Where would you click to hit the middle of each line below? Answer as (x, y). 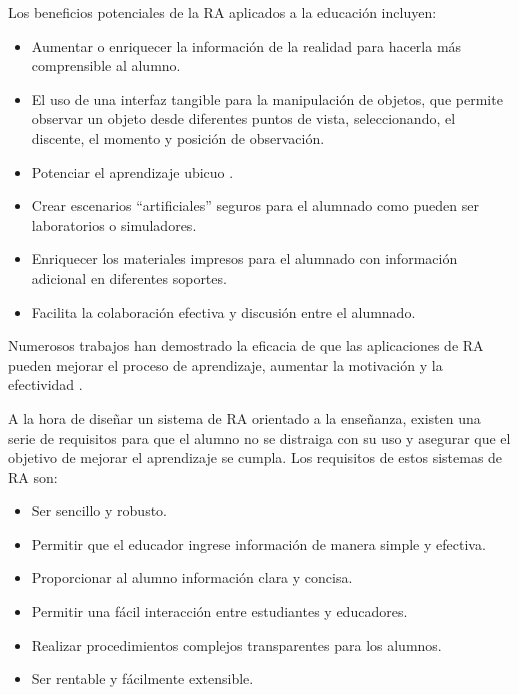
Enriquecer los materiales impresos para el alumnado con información (244, 258)
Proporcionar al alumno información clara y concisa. (192, 577)
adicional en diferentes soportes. (129, 277)
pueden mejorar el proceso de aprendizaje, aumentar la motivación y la (225, 364)
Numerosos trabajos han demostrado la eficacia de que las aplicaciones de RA (246, 345)
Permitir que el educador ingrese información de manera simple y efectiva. (258, 543)
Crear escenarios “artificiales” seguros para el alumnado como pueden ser (255, 205)
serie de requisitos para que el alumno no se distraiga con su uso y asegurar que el (259, 437)
